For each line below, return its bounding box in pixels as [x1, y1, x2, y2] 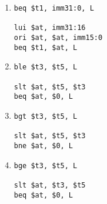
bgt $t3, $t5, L [14, 112, 78, 121]
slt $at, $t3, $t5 [14, 180, 86, 189]
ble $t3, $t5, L [14, 63, 78, 72]
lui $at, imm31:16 [14, 24, 86, 32]
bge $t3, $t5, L [14, 161, 78, 170]
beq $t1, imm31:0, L [14, 4, 94, 12]
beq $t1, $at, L [14, 43, 78, 52]
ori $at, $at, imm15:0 [14, 33, 103, 42]
